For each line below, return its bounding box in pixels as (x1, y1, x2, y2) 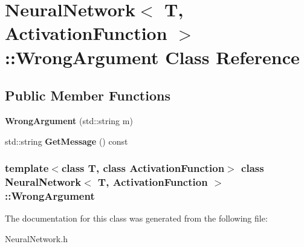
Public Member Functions (5, 86, 170, 105)
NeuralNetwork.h (5, 232, 68, 245)
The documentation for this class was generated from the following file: (5, 212, 268, 225)
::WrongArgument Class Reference (5, 44, 300, 69)
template (5, 160, 49, 176)
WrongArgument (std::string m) (5, 114, 133, 127)
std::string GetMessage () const (5, 134, 128, 147)
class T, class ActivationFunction (61, 160, 225, 176)
